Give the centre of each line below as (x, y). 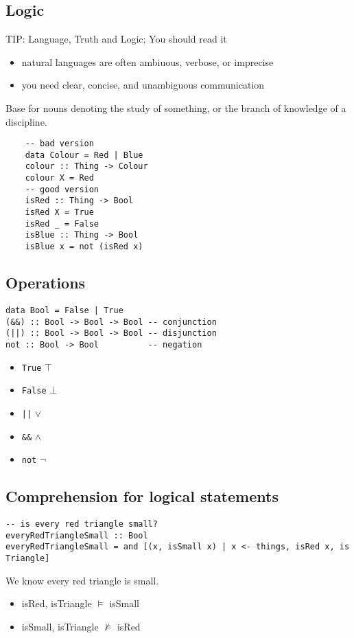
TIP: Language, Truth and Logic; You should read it (116, 39)
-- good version (62, 189)
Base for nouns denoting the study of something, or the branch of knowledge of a (176, 107)
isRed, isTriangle (57, 603)
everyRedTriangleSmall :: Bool (77, 535)
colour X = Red (59, 178)
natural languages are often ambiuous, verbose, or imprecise (147, 61)
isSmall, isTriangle (60, 626)
